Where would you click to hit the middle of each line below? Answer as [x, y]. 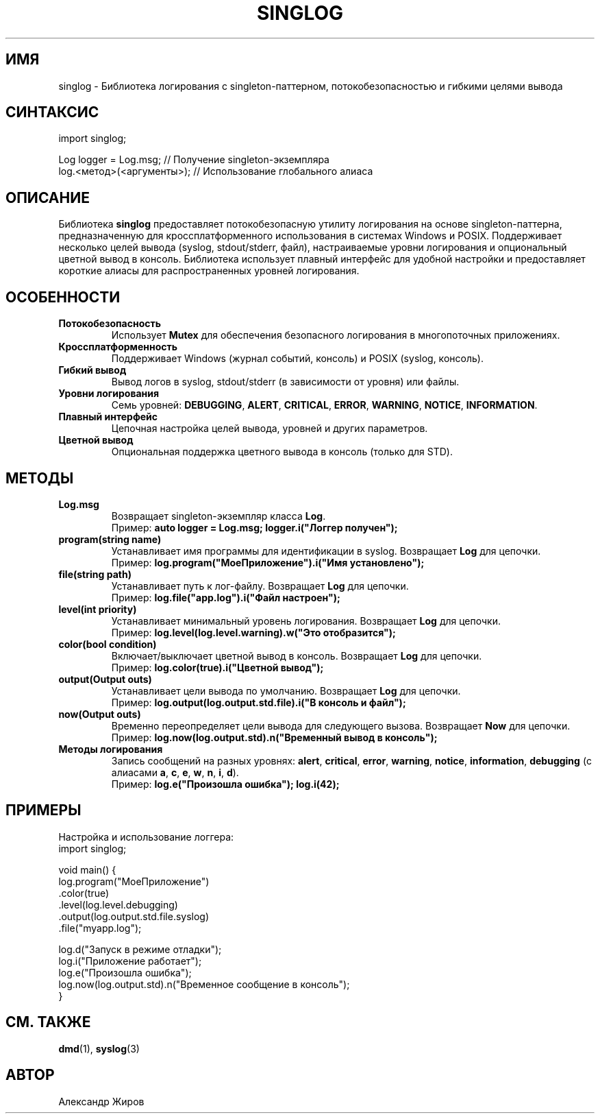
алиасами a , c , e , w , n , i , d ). [175, 772]
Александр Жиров [101, 1101]
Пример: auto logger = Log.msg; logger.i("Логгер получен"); [254, 527]
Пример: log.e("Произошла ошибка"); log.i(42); [225, 784]
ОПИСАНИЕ [48, 197]
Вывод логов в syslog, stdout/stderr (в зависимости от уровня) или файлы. [285, 382]
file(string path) [95, 574]
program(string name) [110, 539]
